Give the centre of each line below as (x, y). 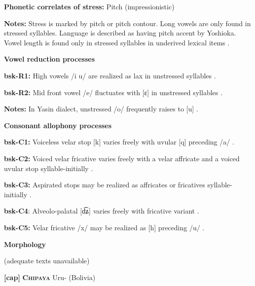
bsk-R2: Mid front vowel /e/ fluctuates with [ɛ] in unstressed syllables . (113, 92)
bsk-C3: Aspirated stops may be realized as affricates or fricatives (105, 185)
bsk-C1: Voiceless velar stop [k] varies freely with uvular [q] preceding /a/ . (119, 142)
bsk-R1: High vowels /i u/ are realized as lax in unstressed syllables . (110, 75)
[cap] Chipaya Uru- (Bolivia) (50, 277)
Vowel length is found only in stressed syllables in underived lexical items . (117, 42)
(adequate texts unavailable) (47, 261)
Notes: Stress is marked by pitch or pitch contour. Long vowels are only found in (127, 23)
